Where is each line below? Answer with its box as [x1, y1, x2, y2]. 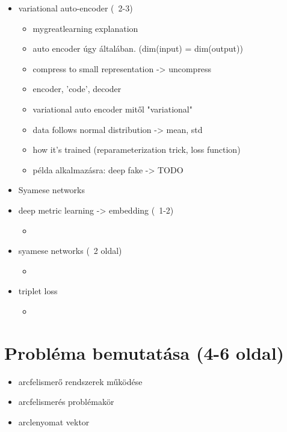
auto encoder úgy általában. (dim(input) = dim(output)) [32, 42, 243, 55]
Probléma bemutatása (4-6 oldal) [4, 340, 285, 365]
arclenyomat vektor [18, 415, 90, 428]
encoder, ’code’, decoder [32, 82, 122, 95]
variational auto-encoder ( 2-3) [18, 2, 133, 14]
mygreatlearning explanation [32, 22, 138, 34]
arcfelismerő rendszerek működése [18, 375, 143, 387]
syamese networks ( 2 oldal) [18, 244, 122, 257]
